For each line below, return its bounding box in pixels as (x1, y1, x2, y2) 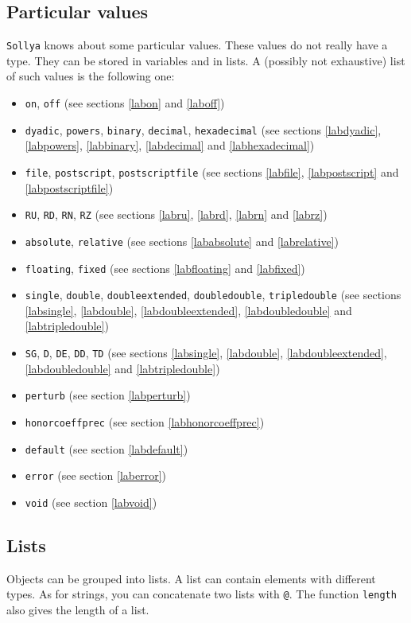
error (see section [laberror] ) (25, 467, 167, 484)
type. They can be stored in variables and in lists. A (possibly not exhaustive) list (6, 52, 405, 68)
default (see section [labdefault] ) (25, 440, 188, 457)
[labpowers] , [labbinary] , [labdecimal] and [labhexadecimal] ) (25, 137, 315, 154)
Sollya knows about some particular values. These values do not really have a (6, 37, 388, 53)
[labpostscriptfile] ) (25, 179, 114, 196)
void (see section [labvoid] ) (25, 493, 157, 510)
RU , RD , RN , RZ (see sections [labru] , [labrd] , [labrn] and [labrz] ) (25, 206, 328, 223)
